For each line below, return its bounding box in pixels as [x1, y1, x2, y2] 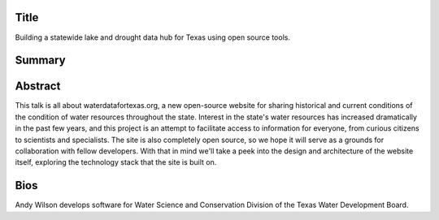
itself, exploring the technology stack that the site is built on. [15, 157, 217, 167]
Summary [15, 54, 66, 67]
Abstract [15, 80, 61, 93]
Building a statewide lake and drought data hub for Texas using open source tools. [15, 32, 290, 42]
